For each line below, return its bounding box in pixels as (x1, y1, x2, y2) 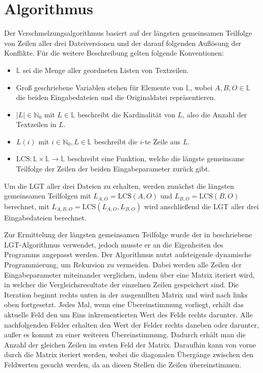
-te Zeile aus (142, 136, 180, 146)
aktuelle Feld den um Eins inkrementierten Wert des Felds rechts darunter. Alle (4, 309, 253, 320)
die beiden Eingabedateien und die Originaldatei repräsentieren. (16, 92, 216, 103)
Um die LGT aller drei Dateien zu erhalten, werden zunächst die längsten (4, 180, 234, 191)
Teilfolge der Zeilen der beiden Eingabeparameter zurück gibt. (16, 163, 210, 174)
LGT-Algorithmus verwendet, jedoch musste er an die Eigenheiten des (4, 239, 223, 250)
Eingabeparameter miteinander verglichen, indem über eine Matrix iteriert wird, (4, 269, 255, 280)
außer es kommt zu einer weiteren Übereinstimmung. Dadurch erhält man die (4, 329, 246, 340)
